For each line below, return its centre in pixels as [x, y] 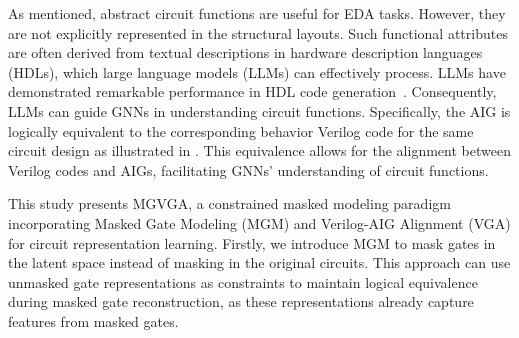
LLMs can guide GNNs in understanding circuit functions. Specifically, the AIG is [259, 110]
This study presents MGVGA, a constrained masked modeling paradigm [229, 203]
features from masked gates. [93, 320]
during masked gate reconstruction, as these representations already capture [241, 301]
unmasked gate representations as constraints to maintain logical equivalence [243, 281]
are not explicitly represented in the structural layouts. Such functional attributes [258, 32]
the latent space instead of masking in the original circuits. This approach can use [259, 262]
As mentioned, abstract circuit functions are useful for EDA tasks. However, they [257, 13]
